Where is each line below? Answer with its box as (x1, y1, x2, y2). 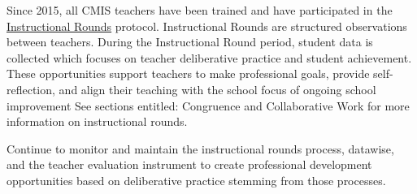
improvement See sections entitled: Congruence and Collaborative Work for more (7, 97, 410, 114)
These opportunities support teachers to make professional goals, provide (7, 65, 370, 82)
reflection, (7, 80, 55, 97)
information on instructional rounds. (7, 113, 188, 130)
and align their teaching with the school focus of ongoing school (59, 80, 376, 97)
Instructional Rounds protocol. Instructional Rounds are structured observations (7, 17, 407, 34)
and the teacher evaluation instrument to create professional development (7, 156, 372, 173)
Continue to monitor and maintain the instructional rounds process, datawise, (7, 140, 394, 157)
